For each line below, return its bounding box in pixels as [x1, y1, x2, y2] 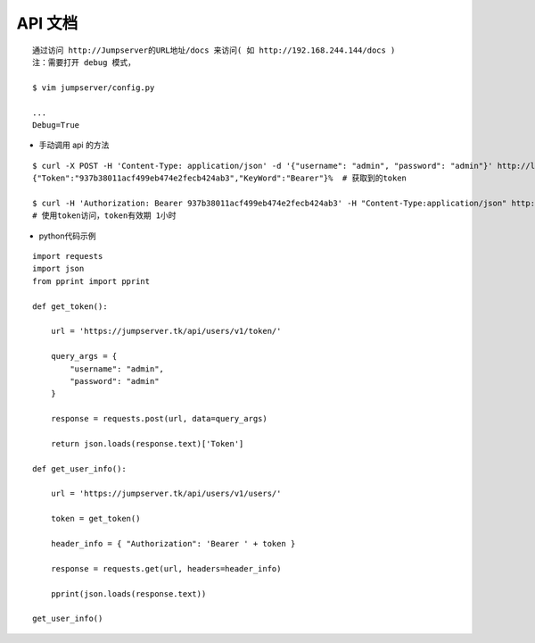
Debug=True [32, 120, 80, 129]
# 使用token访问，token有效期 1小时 [32, 211, 177, 221]
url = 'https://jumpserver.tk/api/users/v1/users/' [50, 489, 282, 499]
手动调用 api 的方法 [38, 139, 110, 151]
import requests [32, 251, 103, 262]
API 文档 [16, 13, 78, 33]
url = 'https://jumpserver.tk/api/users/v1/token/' [50, 326, 282, 337]
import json [32, 263, 85, 274]
